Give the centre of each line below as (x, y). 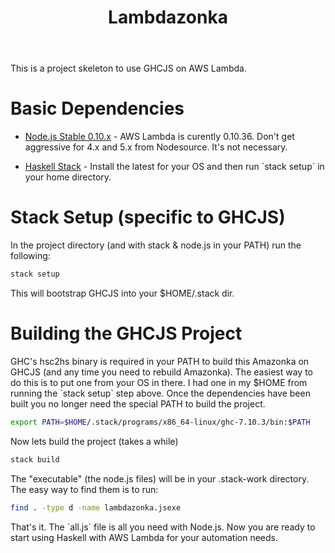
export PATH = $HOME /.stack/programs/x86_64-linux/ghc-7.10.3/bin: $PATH (160, 422)
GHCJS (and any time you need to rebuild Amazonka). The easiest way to (162, 372)
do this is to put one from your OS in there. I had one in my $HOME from (159, 382)
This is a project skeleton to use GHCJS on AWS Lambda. (128, 68)
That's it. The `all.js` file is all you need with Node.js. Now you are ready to (163, 527)
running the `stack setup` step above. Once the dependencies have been (160, 393)
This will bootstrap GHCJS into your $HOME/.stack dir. (122, 293)
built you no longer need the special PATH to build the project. (138, 403)
